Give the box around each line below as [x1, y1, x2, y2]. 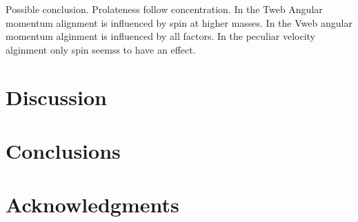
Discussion [6, 82, 107, 111]
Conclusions [6, 136, 121, 164]
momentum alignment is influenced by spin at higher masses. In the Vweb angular [6, 15, 352, 30]
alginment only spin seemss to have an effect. [6, 42, 196, 56]
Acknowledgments [6, 190, 179, 219]
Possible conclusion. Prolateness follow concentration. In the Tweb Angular [6, 2, 323, 16]
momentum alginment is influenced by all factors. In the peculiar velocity [6, 29, 316, 43]
